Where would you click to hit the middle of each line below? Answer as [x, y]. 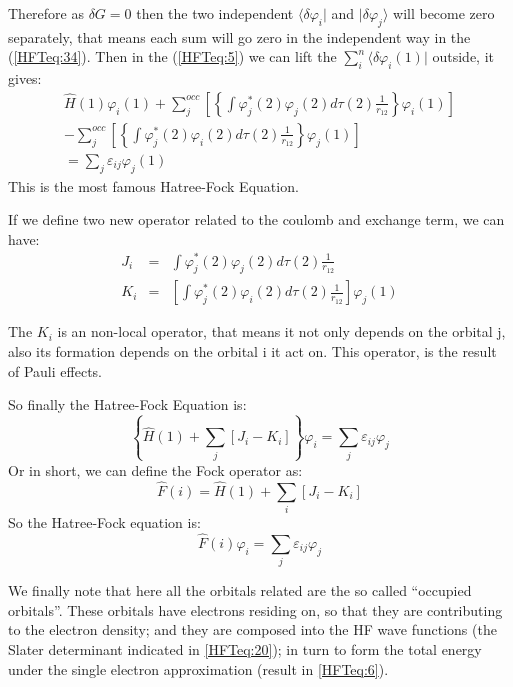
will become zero [444, 13]
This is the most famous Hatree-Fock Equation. [153, 185]
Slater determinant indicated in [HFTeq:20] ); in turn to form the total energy [245, 648]
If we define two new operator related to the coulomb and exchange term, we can [256, 219]
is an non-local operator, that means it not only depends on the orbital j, [281, 331]
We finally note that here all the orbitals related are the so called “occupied [240, 590]
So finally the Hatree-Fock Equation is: [127, 404]
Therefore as [46, 13]
